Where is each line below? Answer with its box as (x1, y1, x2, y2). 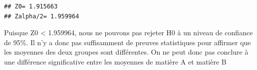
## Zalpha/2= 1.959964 (4, 12, 79, 20)
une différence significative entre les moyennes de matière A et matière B (4, 56, 227, 67)
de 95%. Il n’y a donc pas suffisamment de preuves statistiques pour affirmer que (4, 37, 251, 47)
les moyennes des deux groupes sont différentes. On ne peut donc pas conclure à (4, 47, 249, 57)
